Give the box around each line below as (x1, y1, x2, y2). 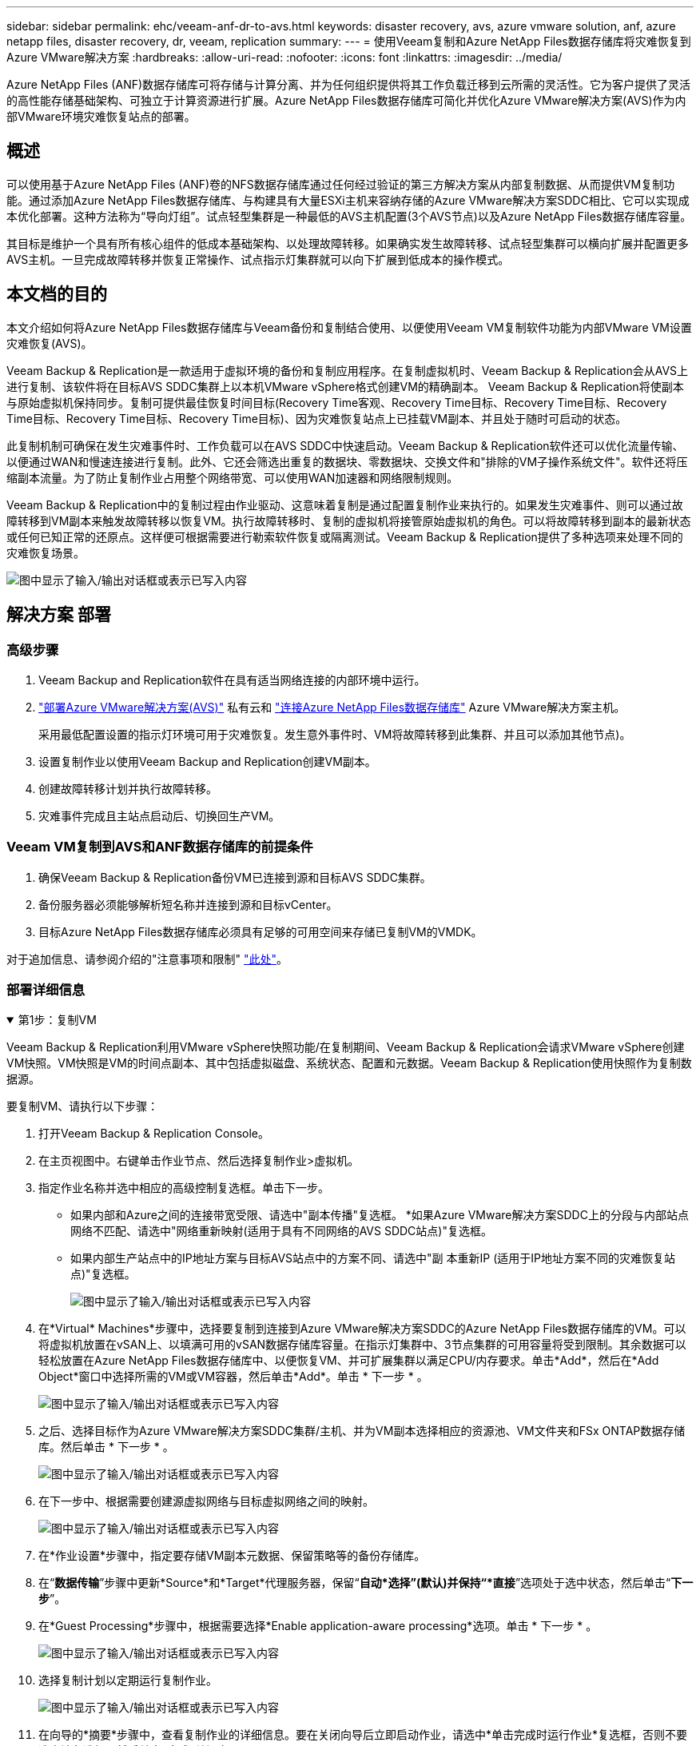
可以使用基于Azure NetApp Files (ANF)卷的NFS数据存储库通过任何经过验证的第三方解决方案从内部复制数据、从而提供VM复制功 (6, 177, 675, 191)
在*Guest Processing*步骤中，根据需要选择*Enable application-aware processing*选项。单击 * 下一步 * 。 (38, 1619, 598, 1633)
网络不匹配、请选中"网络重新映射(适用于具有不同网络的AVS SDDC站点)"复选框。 (70, 1224, 492, 1238)
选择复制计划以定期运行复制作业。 (38, 1673, 217, 1688)
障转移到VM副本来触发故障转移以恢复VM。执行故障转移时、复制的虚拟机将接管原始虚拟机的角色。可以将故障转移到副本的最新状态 (6, 513, 691, 528)
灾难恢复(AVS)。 (6, 336, 93, 350)
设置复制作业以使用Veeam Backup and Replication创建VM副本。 (38, 754, 376, 768)
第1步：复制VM (18, 1013, 97, 1027)
